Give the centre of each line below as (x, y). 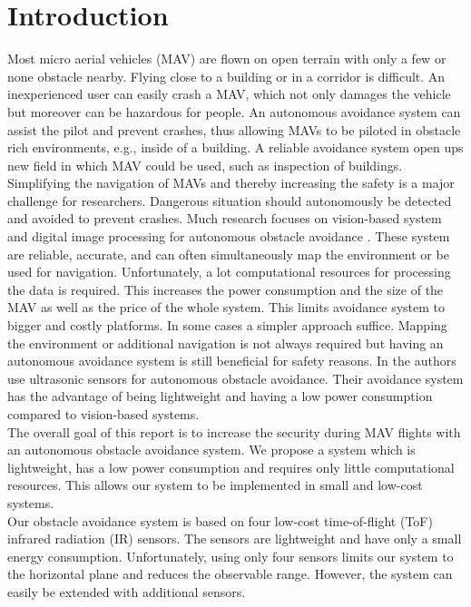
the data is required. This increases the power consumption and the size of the (226, 289)
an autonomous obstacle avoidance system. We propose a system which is (211, 450)
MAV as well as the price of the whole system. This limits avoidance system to (226, 307)
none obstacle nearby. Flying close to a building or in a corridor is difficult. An (226, 76)
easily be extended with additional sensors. (127, 591)
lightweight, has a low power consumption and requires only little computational (231, 467)
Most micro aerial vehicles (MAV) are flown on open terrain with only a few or (227, 59)
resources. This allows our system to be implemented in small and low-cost (215, 485)
